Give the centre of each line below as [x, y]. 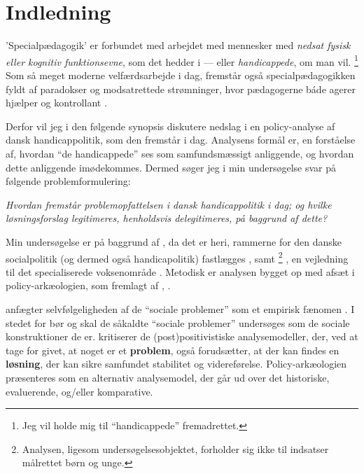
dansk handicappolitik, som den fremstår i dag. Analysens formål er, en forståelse [181, 140]
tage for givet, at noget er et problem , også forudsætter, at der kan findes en [173, 350]
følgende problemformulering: [68, 181]
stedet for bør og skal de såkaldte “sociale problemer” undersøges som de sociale [178, 322]
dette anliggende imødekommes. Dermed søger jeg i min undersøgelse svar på [171, 167]
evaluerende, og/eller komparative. [79, 391]
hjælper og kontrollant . [56, 103]
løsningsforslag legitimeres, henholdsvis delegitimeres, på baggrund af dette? [167, 218]
